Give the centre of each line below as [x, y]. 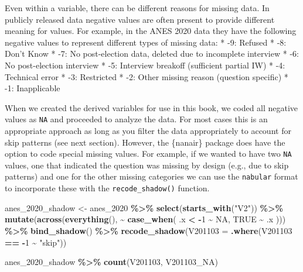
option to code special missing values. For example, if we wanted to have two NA [148, 154]
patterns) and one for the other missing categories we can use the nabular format [151, 176]
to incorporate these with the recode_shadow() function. [107, 188]
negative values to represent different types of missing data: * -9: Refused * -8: [146, 42]
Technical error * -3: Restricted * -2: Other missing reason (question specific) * [147, 76]
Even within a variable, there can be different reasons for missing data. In [137, 8]
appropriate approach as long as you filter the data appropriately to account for [148, 130]
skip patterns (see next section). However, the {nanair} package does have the [145, 142]
